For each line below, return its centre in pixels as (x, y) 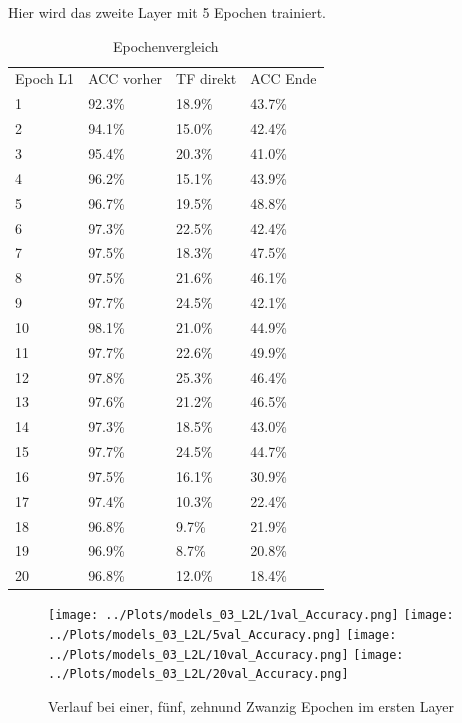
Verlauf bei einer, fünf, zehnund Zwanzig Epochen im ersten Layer (251, 706)
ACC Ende (283, 78)
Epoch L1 (45, 78)
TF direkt (206, 78)
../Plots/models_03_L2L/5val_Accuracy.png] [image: (222, 635)
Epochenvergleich (165, 45)
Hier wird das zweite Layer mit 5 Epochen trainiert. (167, 12)
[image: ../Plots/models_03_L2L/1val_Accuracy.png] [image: (251, 615)
